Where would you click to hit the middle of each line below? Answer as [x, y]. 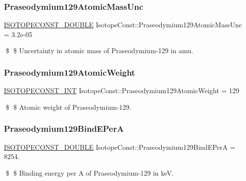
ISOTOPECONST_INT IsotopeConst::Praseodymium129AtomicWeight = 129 [122, 90]
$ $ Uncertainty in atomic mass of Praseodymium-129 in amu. [99, 50]
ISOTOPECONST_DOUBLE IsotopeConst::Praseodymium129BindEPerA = [120, 147]
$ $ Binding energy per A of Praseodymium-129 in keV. [90, 172]
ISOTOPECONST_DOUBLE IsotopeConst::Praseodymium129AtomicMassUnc [123, 25]
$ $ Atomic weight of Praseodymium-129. [68, 107]
